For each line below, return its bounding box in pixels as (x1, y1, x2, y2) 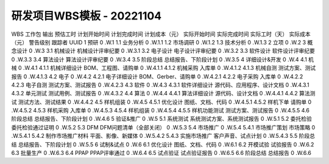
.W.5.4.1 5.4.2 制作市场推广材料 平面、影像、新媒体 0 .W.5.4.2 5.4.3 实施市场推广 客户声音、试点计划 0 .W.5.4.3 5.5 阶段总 (11, 132, 315, 140)
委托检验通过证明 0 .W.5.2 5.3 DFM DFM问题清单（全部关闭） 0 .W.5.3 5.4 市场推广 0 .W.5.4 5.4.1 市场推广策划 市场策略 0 (11, 123, 316, 131)
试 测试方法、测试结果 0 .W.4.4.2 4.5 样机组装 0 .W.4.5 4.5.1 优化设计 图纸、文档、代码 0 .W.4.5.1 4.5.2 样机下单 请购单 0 (11, 98, 312, 106)
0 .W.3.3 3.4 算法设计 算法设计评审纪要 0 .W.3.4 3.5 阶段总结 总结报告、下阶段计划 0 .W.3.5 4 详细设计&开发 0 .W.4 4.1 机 (11, 55, 314, 63)
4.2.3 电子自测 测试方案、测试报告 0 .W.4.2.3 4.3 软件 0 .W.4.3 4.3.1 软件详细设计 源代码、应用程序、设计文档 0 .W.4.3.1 (11, 81, 310, 88)
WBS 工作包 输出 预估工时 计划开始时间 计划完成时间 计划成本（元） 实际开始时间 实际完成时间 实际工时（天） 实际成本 (11, 30, 311, 38)
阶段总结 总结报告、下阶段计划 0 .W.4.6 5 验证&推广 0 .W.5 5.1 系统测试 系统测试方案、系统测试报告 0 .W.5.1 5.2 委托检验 (11, 115, 312, 123)
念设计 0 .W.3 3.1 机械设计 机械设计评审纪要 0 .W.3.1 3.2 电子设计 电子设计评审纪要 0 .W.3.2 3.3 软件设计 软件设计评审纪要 (11, 47, 315, 55)
